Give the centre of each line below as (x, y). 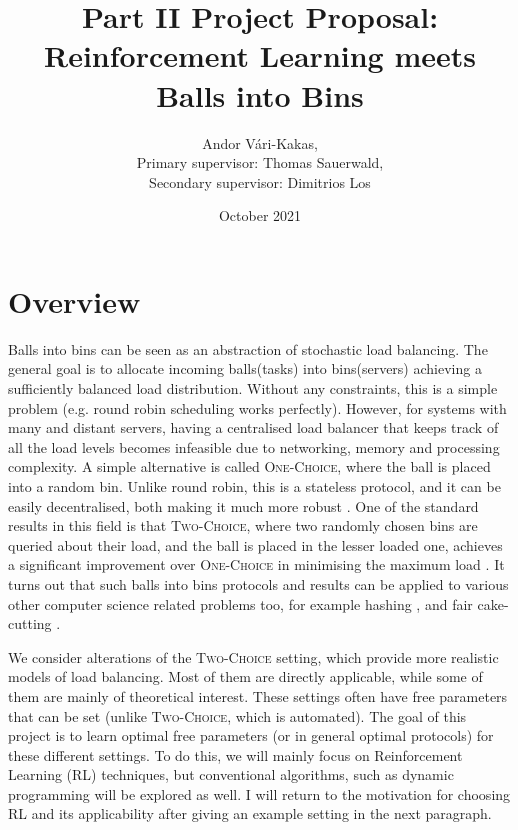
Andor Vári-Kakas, (260, 142)
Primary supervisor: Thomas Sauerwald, (260, 162)
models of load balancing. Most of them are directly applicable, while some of (245, 676)
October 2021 (260, 215)
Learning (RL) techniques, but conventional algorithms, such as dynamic (231, 774)
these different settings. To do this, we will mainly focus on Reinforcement (235, 754)
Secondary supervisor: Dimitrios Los (260, 181)
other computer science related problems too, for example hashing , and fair (240, 603)
